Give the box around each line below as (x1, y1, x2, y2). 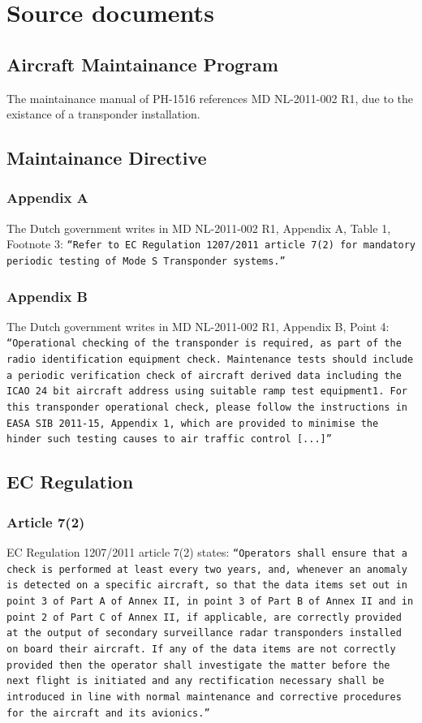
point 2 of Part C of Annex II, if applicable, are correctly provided (6, 611, 402, 623)
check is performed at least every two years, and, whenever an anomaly (6, 563, 407, 575)
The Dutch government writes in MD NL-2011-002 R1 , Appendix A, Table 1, (6, 219, 391, 236)
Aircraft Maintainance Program (6, 51, 278, 76)
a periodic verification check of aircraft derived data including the (6, 369, 402, 381)
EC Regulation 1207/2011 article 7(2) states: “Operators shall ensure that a (6, 544, 407, 561)
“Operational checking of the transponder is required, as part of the (6, 338, 402, 350)
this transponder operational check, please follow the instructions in (6, 402, 407, 414)
